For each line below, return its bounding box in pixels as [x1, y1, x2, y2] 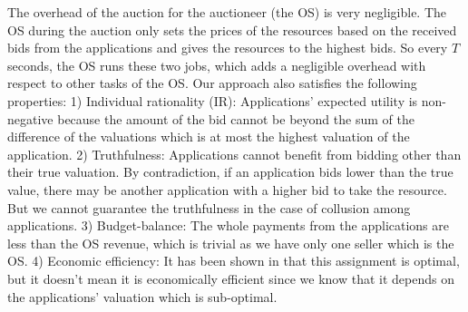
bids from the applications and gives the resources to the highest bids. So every [7, 38, 448, 57]
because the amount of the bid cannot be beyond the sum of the [57, 109, 414, 128]
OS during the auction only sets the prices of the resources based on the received [7, 20, 457, 39]
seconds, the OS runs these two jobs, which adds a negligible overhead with [7, 55, 426, 74]
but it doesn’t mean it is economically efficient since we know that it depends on [7, 268, 454, 288]
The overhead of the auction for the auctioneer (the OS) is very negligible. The [7, 3, 447, 21]
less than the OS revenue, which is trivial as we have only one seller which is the [7, 233, 454, 252]
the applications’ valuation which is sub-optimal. [7, 287, 278, 306]
